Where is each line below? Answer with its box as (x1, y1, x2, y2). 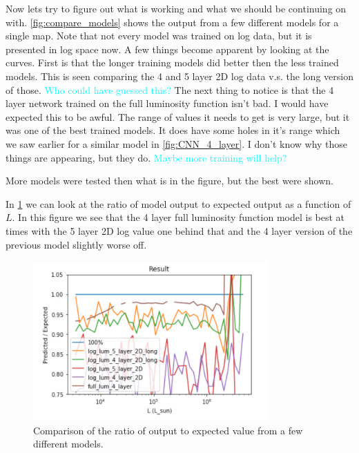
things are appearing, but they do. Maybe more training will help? (6, 150, 287, 164)
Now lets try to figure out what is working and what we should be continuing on (6, 1, 347, 15)
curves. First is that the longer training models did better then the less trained (6, 55, 339, 70)
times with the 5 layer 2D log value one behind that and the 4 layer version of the (6, 223, 353, 238)
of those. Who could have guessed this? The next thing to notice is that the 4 (6, 82, 334, 97)
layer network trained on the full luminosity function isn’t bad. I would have (6, 96, 329, 110)
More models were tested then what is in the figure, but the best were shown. (6, 173, 333, 188)
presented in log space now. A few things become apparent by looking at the (6, 41, 329, 56)
